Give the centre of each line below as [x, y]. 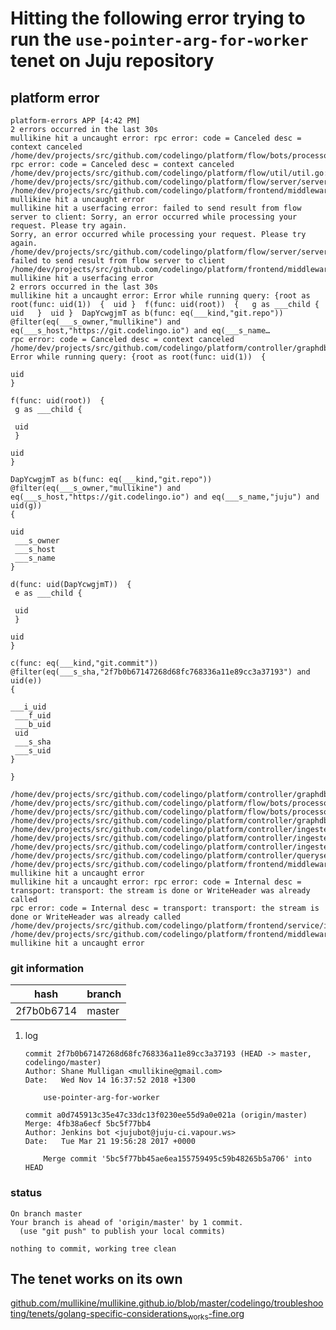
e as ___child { [48, 593]
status [26, 1193]
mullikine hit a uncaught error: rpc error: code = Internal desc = [156, 882]
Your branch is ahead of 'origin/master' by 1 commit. [127, 1222]
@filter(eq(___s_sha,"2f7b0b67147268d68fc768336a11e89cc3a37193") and [160, 672]
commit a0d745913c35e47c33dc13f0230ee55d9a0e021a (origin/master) [166, 1115]
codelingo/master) [63, 1063]
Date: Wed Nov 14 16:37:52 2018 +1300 [110, 1080]
